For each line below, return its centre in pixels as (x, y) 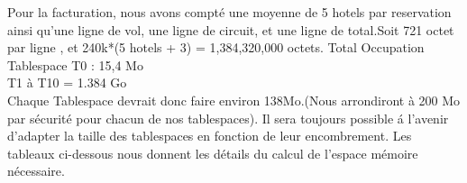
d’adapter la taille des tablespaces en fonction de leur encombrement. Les (210, 136)
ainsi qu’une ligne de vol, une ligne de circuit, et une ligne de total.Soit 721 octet (231, 29)
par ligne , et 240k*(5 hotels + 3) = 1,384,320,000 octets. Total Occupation (216, 47)
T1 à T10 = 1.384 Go (67, 82)
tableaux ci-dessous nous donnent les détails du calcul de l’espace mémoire (213, 153)
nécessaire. (36, 171)
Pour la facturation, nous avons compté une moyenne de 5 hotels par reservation (229, 12)
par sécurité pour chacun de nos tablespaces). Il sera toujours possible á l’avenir (228, 118)
